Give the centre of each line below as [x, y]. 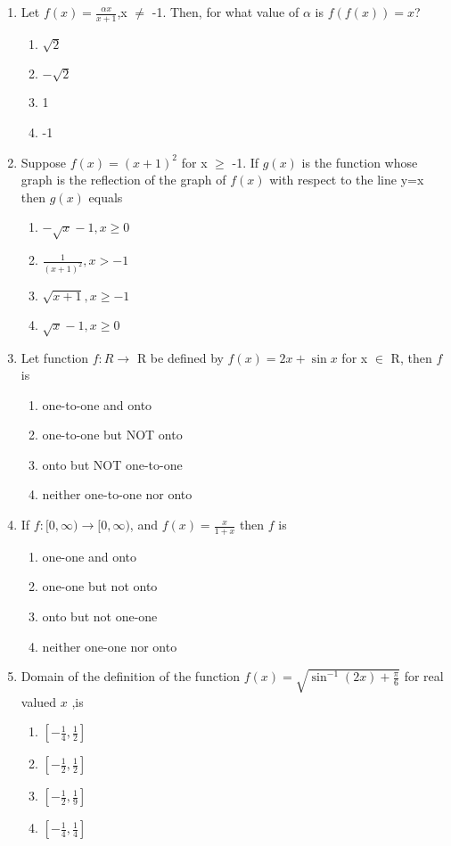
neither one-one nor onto [110, 646]
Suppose [44, 162]
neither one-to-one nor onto [117, 494]
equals [106, 197]
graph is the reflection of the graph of [123, 180]
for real [424, 676]
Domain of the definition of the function [131, 676]
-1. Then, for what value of [225, 12]
